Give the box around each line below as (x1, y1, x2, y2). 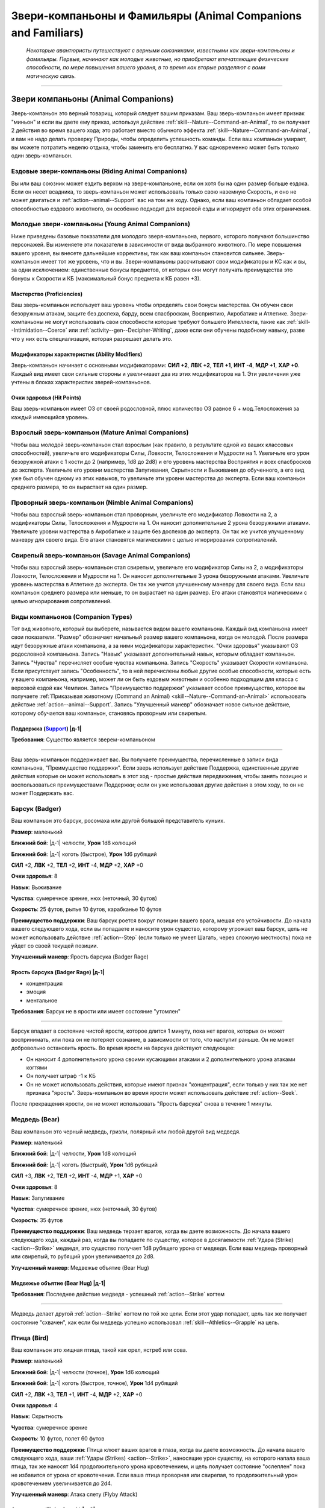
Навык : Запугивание (11, 1194, 65, 1202)
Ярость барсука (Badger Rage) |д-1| (11, 969, 105, 976)
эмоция (26, 988, 46, 995)
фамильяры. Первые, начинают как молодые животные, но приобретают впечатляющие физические (26, 55, 289, 63)
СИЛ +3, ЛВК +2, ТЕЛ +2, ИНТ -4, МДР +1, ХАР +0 (11, 1172, 143, 1179)
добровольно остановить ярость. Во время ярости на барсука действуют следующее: (11, 1044, 235, 1052)
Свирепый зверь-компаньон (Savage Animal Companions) (11, 551, 191, 559)
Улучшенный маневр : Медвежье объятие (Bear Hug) (11, 1264, 150, 1271)
